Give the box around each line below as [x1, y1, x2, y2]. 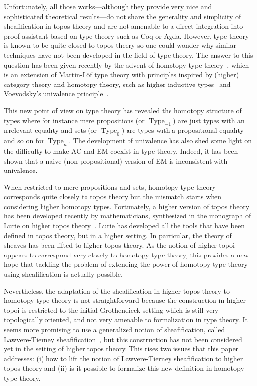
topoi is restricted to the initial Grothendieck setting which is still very [4, 304, 219, 315]
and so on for [4, 135, 44, 146]
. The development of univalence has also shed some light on [69, 135, 252, 146]
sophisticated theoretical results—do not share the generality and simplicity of [4, 11, 241, 21]
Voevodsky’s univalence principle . [4, 88, 109, 99]
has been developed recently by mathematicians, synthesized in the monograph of [4, 211, 251, 221]
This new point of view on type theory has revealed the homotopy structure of [4, 105, 242, 115]
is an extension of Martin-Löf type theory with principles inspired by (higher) [4, 69, 239, 80]
